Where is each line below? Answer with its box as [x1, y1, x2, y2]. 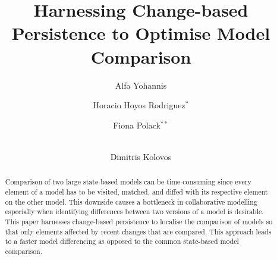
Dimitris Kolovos [110, 150, 172, 162]
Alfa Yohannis [115, 79, 167, 91]
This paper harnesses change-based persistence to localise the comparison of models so [5, 216, 273, 226]
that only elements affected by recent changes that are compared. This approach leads [5, 226, 272, 236]
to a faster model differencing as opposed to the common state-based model [5, 236, 239, 246]
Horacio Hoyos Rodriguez [93, 99, 185, 111]
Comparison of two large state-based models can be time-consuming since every [5, 177, 251, 187]
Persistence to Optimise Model [11, 21, 270, 45]
